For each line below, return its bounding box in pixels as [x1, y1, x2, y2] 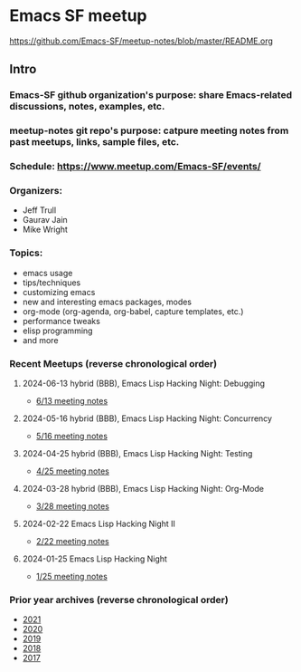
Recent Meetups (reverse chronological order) [9, 357, 218, 370]
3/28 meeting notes [35, 500, 110, 512]
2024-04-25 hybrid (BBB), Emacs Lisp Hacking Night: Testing [22, 447, 253, 458]
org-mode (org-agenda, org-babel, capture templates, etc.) [22, 305, 244, 317]
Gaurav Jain [22, 215, 68, 226]
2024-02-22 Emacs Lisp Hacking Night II [22, 518, 176, 529]
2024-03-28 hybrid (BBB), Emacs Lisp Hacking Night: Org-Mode [22, 483, 265, 494]
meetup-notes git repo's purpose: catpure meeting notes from [9, 124, 289, 137]
